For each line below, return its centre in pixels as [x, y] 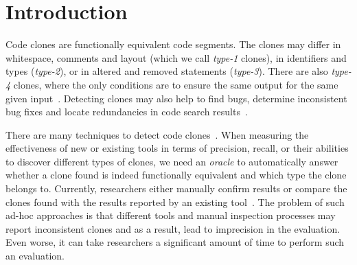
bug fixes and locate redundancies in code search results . [127, 112]
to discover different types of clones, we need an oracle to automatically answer [172, 161]
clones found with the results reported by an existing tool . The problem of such [175, 201]
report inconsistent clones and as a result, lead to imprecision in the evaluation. [173, 228]
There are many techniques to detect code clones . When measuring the [157, 134]
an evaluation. [35, 256]
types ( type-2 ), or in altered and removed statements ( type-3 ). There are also [167, 71]
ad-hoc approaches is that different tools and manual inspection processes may [171, 215]
